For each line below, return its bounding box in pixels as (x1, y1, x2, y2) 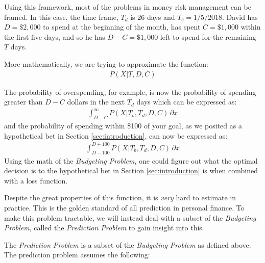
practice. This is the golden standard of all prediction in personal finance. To (4, 202, 245, 213)
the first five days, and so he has (4, 31, 105, 42)
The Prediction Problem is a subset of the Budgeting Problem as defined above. (4, 239, 251, 250)
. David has (222, 11, 258, 22)
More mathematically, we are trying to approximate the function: (4, 58, 208, 69)
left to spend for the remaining (160, 31, 256, 42)
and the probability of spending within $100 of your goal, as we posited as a (4, 120, 242, 131)
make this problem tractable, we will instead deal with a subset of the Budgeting (4, 212, 256, 223)
